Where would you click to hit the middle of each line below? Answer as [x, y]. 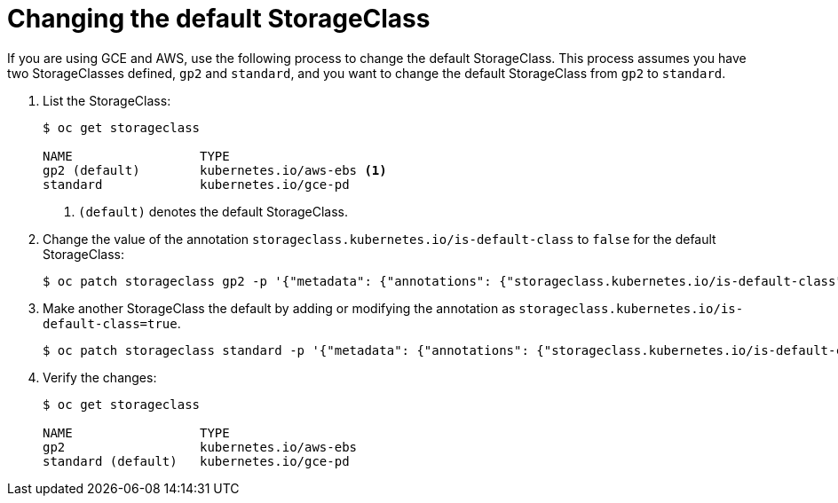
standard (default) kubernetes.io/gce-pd [196, 461]
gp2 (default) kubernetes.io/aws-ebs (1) [215, 170]
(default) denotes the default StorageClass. [213, 211]
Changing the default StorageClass [219, 19]
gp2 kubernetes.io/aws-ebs [200, 447]
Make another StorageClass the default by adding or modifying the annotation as [279, 308]
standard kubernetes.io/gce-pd [196, 184]
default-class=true [110, 323]
